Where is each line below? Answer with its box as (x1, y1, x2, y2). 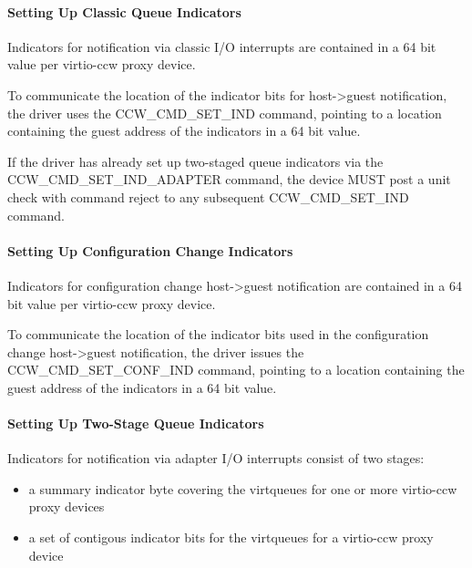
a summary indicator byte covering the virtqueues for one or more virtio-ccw (28, 479, 457, 498)
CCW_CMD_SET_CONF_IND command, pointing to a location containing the (7, 360, 465, 379)
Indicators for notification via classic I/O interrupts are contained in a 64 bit (7, 36, 436, 56)
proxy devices (28, 497, 105, 516)
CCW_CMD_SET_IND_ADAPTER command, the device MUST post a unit (7, 170, 451, 189)
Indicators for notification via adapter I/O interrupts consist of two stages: (7, 449, 425, 468)
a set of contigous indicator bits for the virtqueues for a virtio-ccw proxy (28, 528, 434, 547)
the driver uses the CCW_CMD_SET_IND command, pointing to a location (7, 103, 442, 122)
